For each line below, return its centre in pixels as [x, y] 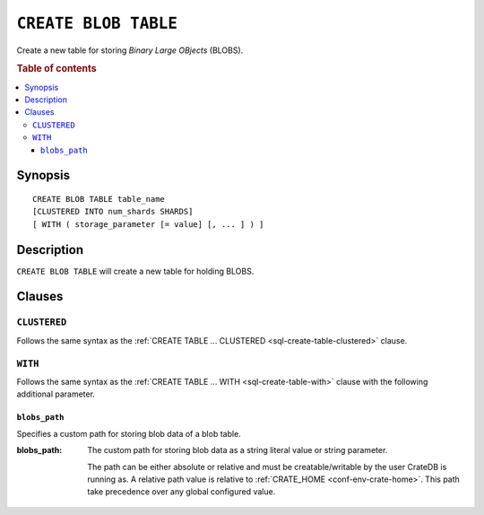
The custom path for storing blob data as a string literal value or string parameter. [238, 450]
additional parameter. [56, 394]
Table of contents [57, 69]
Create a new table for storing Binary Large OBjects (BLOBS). [130, 50]
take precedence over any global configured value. [181, 492]
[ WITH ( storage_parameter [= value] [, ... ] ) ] [148, 224]
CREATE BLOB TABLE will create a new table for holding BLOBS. [135, 271]
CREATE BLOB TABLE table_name [99, 199]
